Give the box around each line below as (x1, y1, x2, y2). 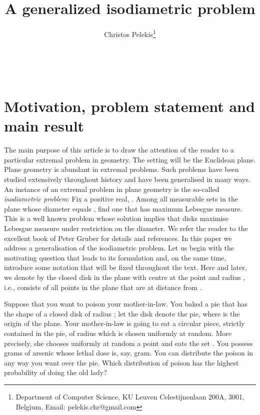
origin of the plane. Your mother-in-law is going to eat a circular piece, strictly (4, 318, 245, 328)
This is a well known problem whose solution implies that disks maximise (4, 213, 229, 223)
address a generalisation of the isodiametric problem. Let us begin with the (4, 242, 234, 253)
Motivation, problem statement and (4, 96, 255, 116)
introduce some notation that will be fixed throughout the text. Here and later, (4, 262, 247, 272)
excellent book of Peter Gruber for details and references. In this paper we (4, 232, 232, 243)
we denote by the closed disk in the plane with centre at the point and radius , (4, 272, 245, 282)
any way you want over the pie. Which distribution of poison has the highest (4, 357, 239, 367)
